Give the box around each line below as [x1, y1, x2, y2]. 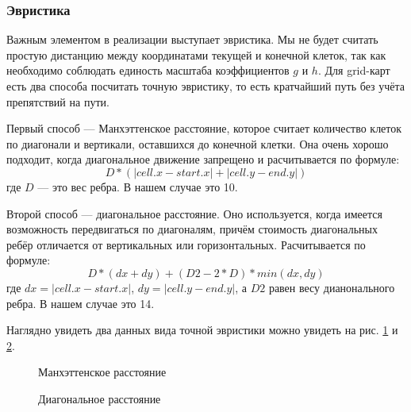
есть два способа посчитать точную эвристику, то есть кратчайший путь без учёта [6, 78, 405, 94]
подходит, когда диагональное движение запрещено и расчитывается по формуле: [6, 151, 400, 167]
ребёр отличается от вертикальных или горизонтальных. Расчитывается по [6, 236, 366, 252]
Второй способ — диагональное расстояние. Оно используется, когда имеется [6, 205, 382, 221]
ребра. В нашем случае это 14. [6, 295, 155, 311]
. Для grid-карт [317, 62, 390, 79]
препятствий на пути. [6, 93, 109, 110]
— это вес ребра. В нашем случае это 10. [37, 178, 238, 194]
